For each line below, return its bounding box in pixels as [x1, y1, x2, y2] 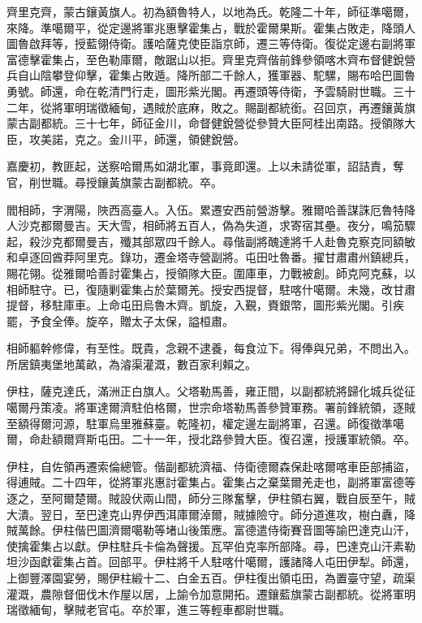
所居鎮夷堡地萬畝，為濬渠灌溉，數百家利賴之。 [6, 355, 256, 372]
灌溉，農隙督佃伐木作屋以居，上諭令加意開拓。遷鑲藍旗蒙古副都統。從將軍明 [6, 585, 416, 602]
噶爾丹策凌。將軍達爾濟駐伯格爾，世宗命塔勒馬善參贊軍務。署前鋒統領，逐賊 [6, 399, 416, 416]
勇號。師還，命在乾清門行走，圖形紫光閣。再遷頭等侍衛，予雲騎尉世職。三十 [6, 82, 416, 99]
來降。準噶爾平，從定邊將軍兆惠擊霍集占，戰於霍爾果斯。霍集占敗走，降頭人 [6, 19, 416, 36]
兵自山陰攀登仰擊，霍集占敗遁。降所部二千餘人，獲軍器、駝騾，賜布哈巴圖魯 [6, 67, 416, 84]
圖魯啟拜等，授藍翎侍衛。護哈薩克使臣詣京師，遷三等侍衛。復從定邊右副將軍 [6, 35, 416, 52]
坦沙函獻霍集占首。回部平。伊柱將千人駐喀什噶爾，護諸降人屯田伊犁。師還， [6, 553, 416, 570]
